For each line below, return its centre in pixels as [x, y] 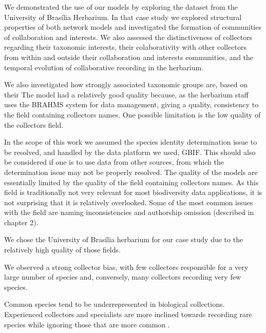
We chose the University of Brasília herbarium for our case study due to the [124, 239]
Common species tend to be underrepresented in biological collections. [115, 304]
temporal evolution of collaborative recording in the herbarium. [104, 67]
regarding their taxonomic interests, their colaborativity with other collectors [125, 47]
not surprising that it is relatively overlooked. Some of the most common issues [129, 202]
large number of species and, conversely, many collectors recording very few [122, 277]
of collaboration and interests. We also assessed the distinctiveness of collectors [128, 37]
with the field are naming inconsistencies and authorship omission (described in [129, 212]
